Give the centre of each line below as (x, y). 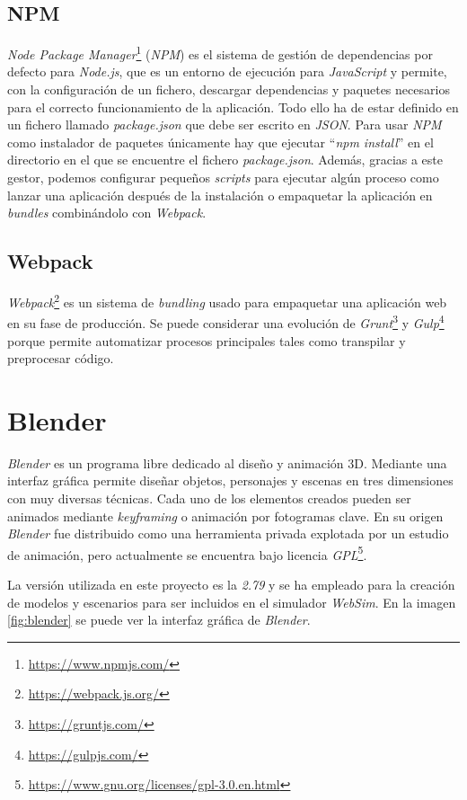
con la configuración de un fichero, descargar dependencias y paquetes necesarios (229, 89)
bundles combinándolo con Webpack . (107, 213)
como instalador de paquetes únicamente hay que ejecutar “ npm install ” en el (220, 142)
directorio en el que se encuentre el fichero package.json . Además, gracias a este (225, 160)
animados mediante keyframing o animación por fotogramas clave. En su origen (225, 516)
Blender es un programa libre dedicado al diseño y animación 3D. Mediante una (227, 462)
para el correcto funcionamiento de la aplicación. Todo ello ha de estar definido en (233, 107)
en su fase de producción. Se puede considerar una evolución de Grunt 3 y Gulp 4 (226, 321)
